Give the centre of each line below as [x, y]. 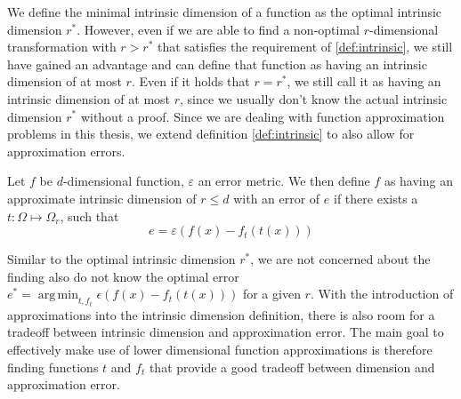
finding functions [53, 367]
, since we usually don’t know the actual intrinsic [314, 98]
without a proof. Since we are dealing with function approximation [263, 116]
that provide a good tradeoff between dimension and [292, 367]
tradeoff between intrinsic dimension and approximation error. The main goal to [226, 332]
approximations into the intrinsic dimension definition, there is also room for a [221, 314]
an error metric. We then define [284, 181]
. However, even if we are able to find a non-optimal [218, 29]
